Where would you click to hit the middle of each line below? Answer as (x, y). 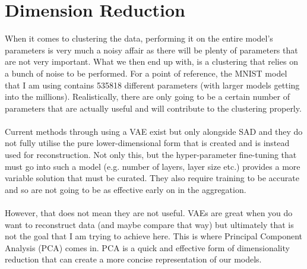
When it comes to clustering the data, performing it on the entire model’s (139, 38)
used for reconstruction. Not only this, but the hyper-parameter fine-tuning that (151, 155)
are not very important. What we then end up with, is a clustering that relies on (151, 61)
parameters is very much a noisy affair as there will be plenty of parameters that (151, 50)
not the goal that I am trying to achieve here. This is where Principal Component (153, 236)
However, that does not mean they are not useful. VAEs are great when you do (149, 213)
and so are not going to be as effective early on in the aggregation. (126, 189)
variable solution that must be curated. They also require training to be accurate (152, 178)
